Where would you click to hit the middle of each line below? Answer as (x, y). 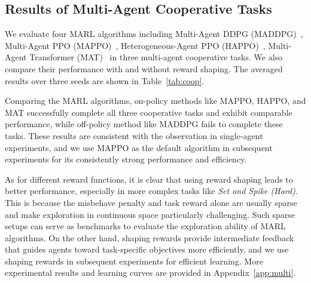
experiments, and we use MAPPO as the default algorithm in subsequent (139, 147)
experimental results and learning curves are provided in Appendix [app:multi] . (150, 273)
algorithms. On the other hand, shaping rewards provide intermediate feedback (150, 237)
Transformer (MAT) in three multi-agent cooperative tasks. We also (156, 57)
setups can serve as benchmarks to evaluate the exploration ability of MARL (145, 226)
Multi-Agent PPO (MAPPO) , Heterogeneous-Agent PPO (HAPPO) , (135, 45)
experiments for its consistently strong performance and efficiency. (126, 159)
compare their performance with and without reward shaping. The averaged (144, 68)
